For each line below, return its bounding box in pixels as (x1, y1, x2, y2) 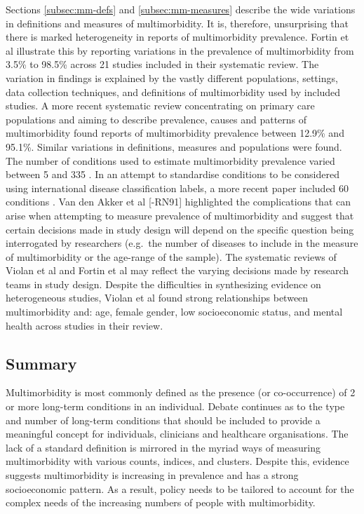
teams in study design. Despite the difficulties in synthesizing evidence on (6, 276, 321, 291)
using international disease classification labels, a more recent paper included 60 (6, 180, 349, 195)
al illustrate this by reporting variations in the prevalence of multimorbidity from (6, 43, 354, 58)
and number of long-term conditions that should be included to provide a (6, 412, 321, 427)
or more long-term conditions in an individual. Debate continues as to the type (6, 399, 345, 414)
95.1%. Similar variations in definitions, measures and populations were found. (6, 139, 342, 154)
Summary (6, 352, 77, 374)
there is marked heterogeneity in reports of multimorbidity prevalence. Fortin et (6, 29, 349, 44)
